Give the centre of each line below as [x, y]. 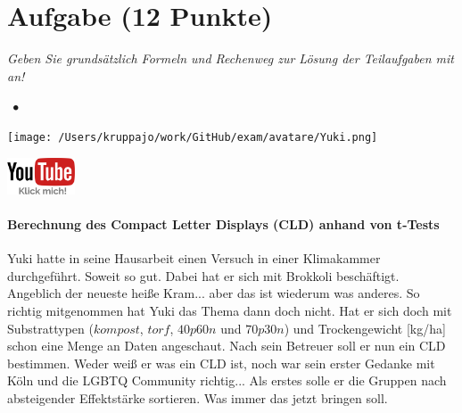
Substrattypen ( [50, 328]
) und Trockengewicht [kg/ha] [365, 328]
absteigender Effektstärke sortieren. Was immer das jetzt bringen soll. [198, 397]
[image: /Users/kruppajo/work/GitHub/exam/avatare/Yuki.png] [193, 137]
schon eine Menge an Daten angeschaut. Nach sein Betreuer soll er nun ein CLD [227, 346]
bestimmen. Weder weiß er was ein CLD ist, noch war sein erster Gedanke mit [221, 363]
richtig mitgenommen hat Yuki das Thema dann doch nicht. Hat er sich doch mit [230, 310]
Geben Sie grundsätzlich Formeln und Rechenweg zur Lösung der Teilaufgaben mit [231, 58]
